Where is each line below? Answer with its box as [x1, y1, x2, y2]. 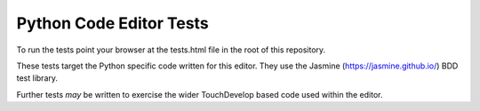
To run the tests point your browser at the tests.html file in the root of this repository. [16, 44, 326, 55]
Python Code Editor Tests [16, 13, 209, 33]
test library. [16, 73, 58, 83]
